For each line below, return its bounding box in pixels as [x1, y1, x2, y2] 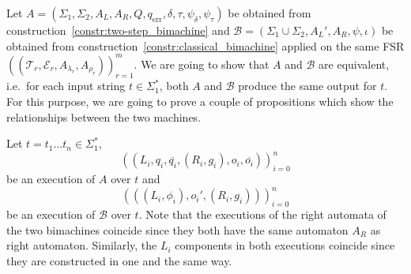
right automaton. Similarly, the [6, 237, 157, 253]
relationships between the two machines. [6, 108, 202, 125]
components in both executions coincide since [175, 237, 395, 253]
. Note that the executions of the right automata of [138, 206, 386, 223]
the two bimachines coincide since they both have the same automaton [6, 221, 349, 238]
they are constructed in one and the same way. [6, 252, 232, 268]
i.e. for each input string [6, 77, 126, 94]
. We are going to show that [134, 55, 270, 72]
